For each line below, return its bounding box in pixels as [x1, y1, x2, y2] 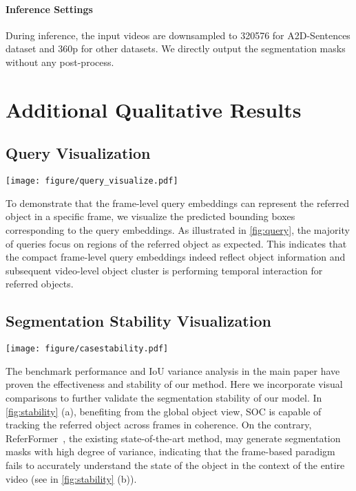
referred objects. [6, 276, 74, 291]
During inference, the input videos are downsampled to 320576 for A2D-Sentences [6, 28, 350, 42]
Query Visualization [6, 142, 151, 164]
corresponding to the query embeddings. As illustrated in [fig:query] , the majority [6, 223, 350, 237]
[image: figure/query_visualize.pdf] [6, 176, 178, 186]
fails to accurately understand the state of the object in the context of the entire [6, 457, 345, 472]
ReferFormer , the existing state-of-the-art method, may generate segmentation [6, 430, 341, 445]
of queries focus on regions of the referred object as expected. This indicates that [6, 236, 347, 250]
